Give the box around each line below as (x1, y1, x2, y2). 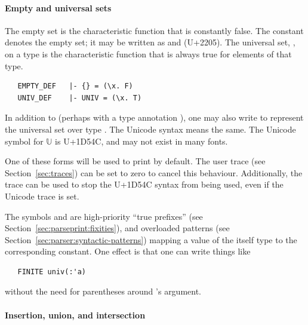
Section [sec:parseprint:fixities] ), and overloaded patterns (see (5, 222, 230, 234)
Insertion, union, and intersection (5, 308, 146, 321)
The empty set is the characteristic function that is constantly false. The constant (5, 24, 304, 36)
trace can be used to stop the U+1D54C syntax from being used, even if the (5, 178, 284, 191)
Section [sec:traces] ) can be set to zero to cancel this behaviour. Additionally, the (5, 166, 303, 179)
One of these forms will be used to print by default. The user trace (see (5, 155, 266, 167)
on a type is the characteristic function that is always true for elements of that (5, 47, 292, 60)
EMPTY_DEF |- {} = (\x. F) (17, 82, 133, 91)
